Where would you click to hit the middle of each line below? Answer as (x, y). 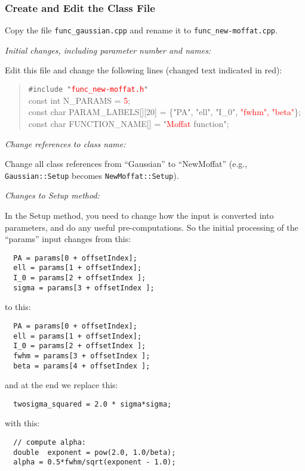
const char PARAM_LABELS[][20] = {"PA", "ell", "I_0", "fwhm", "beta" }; (164, 112)
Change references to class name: (65, 143)
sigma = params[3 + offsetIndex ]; (84, 288)
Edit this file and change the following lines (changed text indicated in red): (144, 70)
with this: (22, 423)
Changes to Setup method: (52, 195)
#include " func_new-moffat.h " (88, 90)
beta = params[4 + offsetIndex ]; (82, 366)
